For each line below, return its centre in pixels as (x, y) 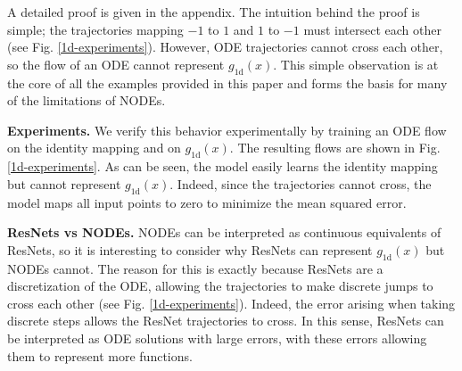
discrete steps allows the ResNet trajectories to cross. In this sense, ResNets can (226, 321)
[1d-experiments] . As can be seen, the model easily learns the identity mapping (223, 166)
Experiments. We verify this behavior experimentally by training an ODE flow (227, 130)
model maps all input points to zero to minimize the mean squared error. (207, 202)
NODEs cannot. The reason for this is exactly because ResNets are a (195, 268)
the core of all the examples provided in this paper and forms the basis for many (227, 82)
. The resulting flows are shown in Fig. (335, 148)
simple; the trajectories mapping (95, 29)
